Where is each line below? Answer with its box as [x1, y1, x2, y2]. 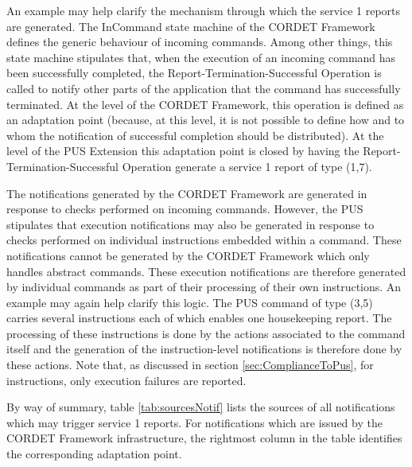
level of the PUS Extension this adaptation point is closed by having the [6, 142, 360, 159]
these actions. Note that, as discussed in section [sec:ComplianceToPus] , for [6, 356, 374, 373]
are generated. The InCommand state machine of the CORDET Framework [6, 18, 375, 34]
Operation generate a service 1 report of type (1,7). [122, 158, 372, 174]
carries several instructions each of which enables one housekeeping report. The [6, 309, 392, 326]
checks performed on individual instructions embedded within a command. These [6, 232, 402, 248]
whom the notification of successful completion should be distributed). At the [6, 126, 384, 143]
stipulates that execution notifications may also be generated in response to [6, 216, 375, 232]
